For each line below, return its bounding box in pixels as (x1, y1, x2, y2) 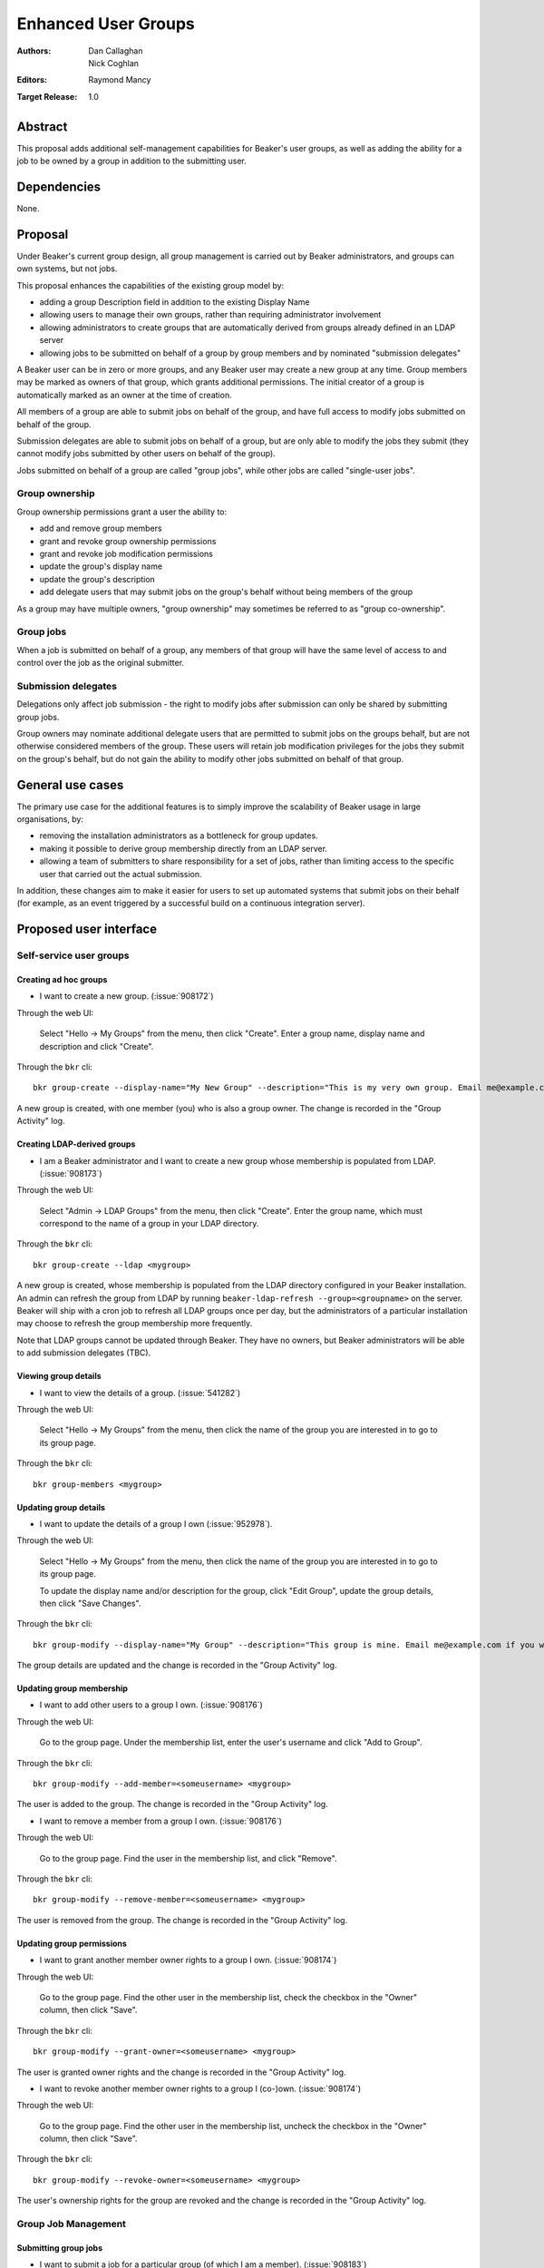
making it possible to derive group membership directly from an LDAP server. (39, 843, 328, 854)
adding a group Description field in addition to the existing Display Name (39, 297, 310, 308)
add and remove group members (39, 523, 162, 534)
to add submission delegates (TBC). (16, 1347, 151, 1358)
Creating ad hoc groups (16, 974, 108, 985)
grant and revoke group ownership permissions (39, 535, 217, 546)
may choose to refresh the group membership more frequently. (16, 1318, 253, 1329)
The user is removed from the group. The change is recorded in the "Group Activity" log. (16, 1914, 348, 1925)
